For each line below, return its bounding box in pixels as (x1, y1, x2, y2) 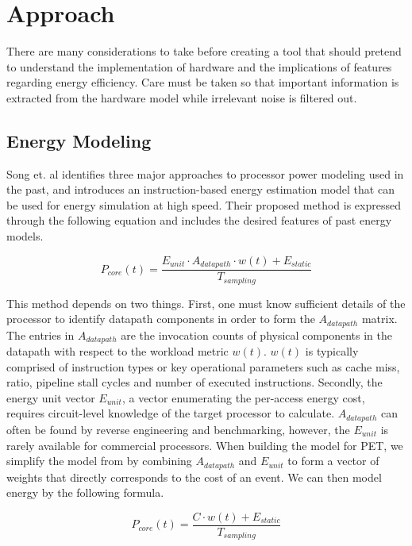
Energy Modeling (6, 128, 152, 152)
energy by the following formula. (6, 484, 164, 501)
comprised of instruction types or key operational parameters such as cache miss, (6, 358, 400, 375)
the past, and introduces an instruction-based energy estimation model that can (6, 181, 395, 198)
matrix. (361, 310, 398, 327)
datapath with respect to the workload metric (6, 343, 229, 360)
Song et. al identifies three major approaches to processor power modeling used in (6, 165, 404, 182)
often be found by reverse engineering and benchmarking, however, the (6, 421, 350, 437)
